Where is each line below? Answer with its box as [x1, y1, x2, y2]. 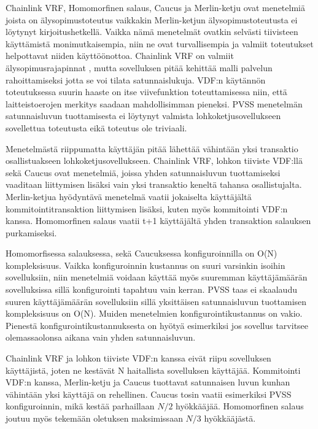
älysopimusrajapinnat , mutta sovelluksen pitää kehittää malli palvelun [6, 61, 273, 74]
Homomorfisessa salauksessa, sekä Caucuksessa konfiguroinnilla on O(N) [6, 247, 277, 260]
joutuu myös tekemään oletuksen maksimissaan [6, 412, 183, 424]
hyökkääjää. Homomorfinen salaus [176, 400, 304, 412]
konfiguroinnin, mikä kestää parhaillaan [6, 400, 155, 412]
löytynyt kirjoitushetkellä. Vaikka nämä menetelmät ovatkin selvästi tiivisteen [6, 25, 298, 38]
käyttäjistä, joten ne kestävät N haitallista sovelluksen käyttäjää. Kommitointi [6, 363, 301, 376]
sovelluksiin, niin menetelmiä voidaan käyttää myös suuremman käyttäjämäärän [6, 271, 308, 284]
